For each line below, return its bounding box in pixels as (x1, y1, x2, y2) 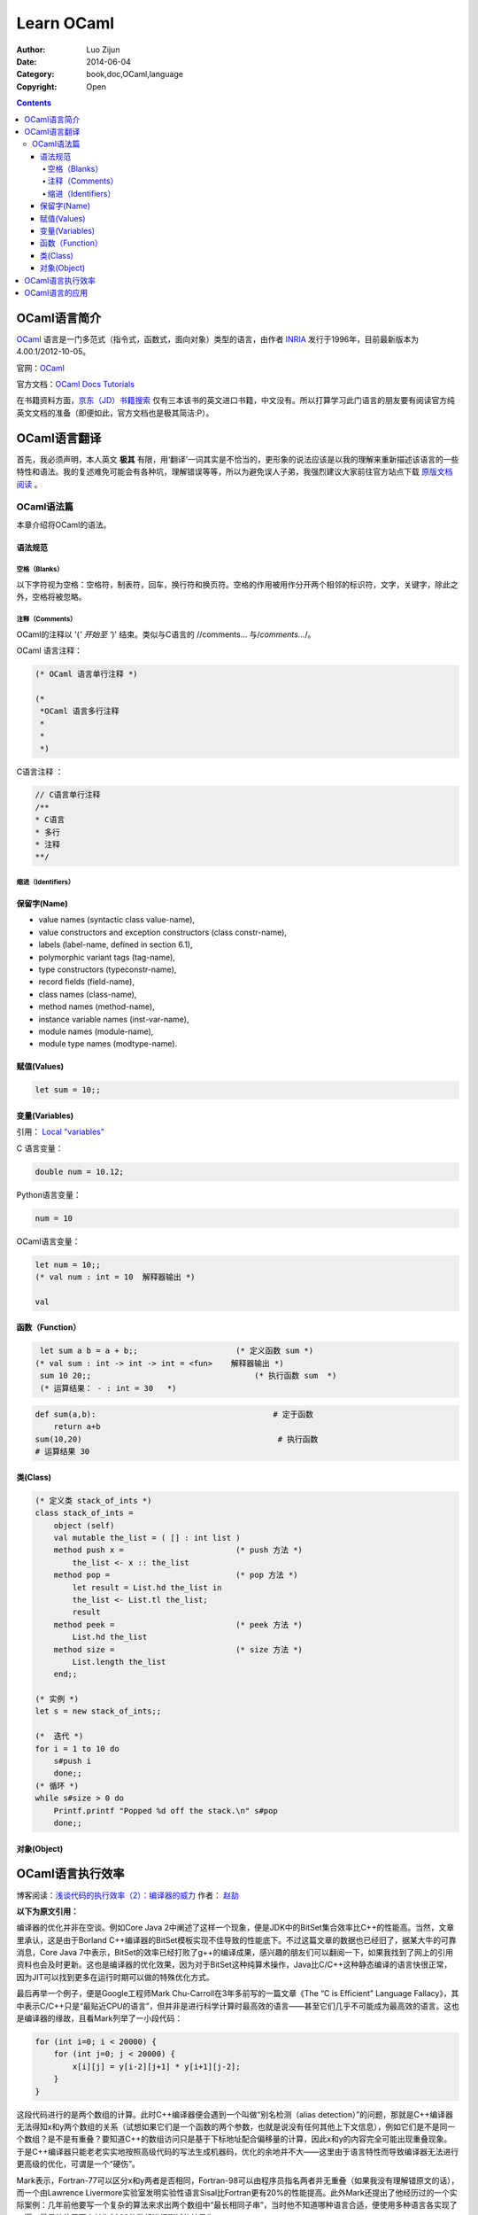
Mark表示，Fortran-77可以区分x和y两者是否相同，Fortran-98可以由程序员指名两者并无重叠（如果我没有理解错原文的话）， (16, 2175, 459, 2186)
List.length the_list (72, 1657, 166, 1667)
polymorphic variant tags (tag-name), (38, 952, 176, 962)
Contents (16, 97, 52, 108)
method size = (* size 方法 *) (53, 1644, 303, 1654)
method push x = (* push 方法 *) (53, 1545, 303, 1555)
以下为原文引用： (16, 1906, 79, 1916)
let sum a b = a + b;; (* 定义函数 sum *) (40, 1346, 314, 1356)
